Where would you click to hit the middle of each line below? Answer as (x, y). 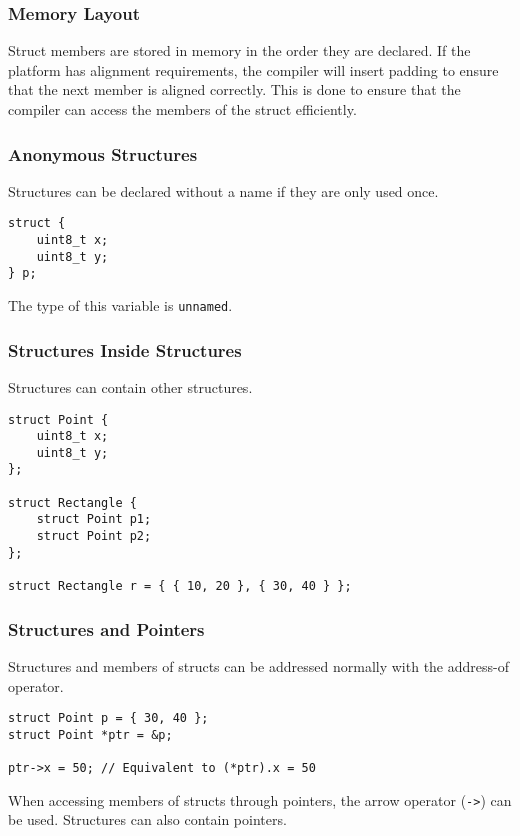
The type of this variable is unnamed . (120, 305)
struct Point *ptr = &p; (90, 734)
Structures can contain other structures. (130, 386)
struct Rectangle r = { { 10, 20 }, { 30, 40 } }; (180, 586)
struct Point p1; (94, 519)
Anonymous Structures (103, 153)
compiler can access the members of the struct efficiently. (182, 109)
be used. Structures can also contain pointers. (147, 819)
